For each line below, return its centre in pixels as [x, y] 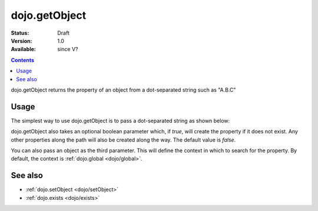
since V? [68, 49]
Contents [23, 60]
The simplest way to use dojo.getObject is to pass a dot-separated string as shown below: [120, 120]
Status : [20, 33]
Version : [21, 41]
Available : [24, 49]
